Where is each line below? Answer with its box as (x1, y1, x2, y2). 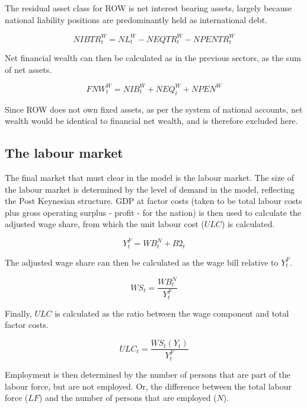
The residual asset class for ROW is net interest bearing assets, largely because (5, 2, 292, 14)
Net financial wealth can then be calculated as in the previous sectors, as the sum (5, 52, 301, 64)
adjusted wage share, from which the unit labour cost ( (5, 218, 204, 230)
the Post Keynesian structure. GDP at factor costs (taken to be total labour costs (5, 195, 302, 207)
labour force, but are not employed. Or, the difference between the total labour (5, 380, 292, 392)
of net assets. (5, 63, 52, 75)
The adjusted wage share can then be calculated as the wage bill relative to (5, 256, 279, 268)
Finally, (5, 307, 32, 319)
